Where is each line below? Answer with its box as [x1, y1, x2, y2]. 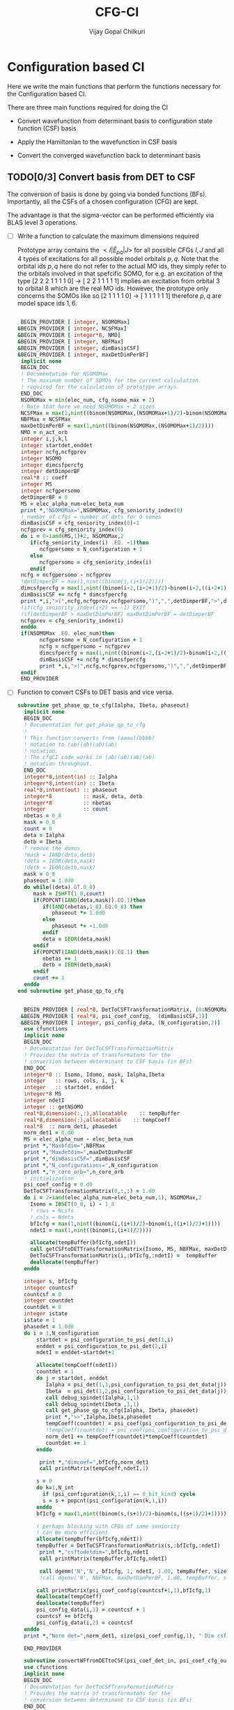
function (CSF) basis [17, 123, 77, 133]
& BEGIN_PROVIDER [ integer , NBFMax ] [17, 338, 124, 345]
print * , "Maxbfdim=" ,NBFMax [24, 1142, 106, 1150]
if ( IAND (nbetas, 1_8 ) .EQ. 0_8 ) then [42, 903, 143, 910]
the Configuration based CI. [7, 89, 87, 98]
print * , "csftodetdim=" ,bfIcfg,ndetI [39, 1549, 149, 1556]
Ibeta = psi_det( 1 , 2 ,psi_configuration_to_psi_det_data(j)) [45, 1388, 227, 1395]
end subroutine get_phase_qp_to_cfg [17, 987, 124, 994]
